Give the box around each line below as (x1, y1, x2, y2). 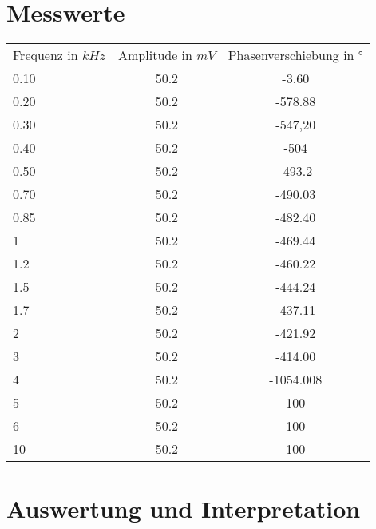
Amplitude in (118, 46, 192, 65)
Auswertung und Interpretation (6, 492, 361, 525)
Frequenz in (13, 46, 78, 65)
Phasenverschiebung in (228, 46, 354, 65)
